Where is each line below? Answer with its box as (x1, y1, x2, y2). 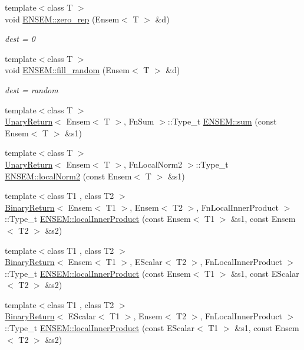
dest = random (5, 83, 58, 96)
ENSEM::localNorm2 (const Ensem (5, 169, 132, 182)
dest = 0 (5, 32, 35, 45)
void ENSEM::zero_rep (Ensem (5, 12, 120, 25)
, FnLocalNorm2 (123, 158, 183, 170)
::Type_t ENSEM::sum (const (167, 115, 277, 127)
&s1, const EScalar (231, 267, 299, 279)
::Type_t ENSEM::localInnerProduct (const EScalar (5, 322, 194, 334)
